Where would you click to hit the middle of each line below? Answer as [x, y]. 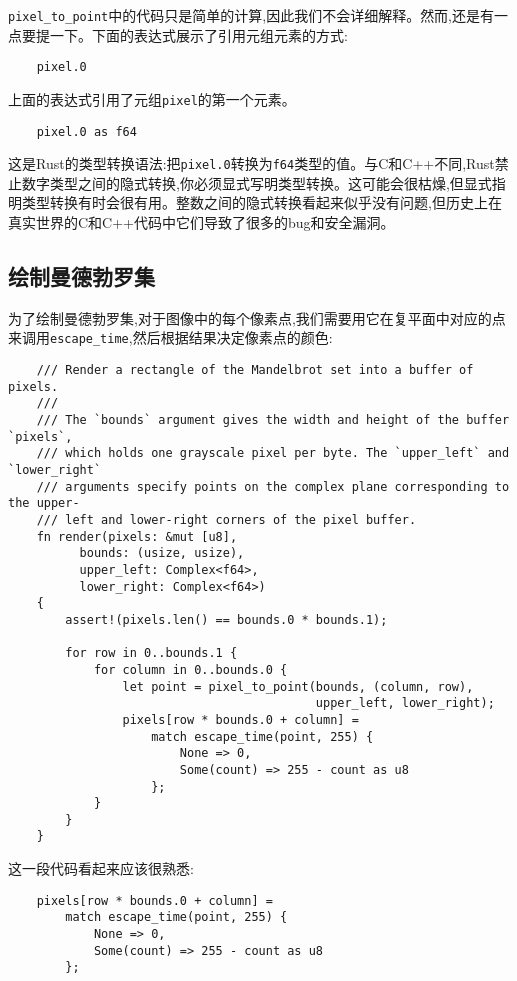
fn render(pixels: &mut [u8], [137, 536]
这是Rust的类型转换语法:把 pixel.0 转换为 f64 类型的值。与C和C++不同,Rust [251, 163]
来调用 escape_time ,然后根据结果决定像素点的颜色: [170, 337]
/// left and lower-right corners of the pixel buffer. [226, 520]
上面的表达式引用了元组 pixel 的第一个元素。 [152, 98]
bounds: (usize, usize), [162, 553]
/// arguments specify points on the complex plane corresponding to [273, 486]
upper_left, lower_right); [405, 703]
